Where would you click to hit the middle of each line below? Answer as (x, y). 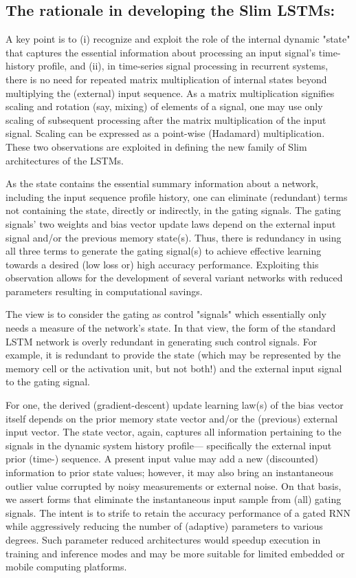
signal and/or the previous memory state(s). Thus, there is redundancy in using (174, 237)
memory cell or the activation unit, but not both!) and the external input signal (174, 368)
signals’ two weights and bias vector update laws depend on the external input (171, 223)
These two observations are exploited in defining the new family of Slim (156, 146)
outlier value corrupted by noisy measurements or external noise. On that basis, (174, 485)
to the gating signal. (48, 382)
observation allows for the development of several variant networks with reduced (174, 278)
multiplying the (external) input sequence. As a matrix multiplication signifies (170, 93)
